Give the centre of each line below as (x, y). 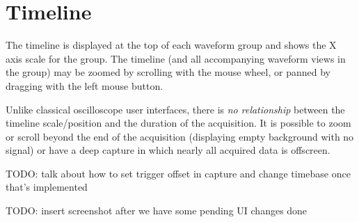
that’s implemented (47, 187)
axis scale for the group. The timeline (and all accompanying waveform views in (176, 58)
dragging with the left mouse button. (85, 85)
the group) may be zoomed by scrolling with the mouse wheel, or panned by (168, 72)
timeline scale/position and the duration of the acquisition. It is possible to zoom (178, 123)
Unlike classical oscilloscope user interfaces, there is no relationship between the (175, 109)
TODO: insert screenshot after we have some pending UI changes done (157, 211)
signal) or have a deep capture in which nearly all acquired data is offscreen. (168, 150)
